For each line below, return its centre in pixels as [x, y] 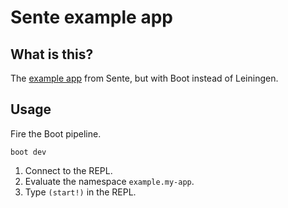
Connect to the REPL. [68, 170]
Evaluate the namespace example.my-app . [109, 181]
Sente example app [91, 17]
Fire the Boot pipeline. [56, 133]
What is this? [52, 54]
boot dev [28, 152]
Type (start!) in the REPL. [80, 192]
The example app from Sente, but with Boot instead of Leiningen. [144, 78]
